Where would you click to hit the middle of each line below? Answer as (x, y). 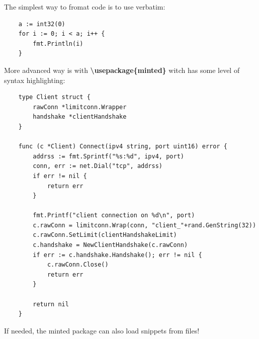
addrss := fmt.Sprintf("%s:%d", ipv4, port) (108, 156)
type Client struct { (54, 97)
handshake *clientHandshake (80, 117)
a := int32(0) (42, 24)
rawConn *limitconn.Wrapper (80, 107)
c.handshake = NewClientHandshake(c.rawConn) (110, 245)
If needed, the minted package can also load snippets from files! (102, 330)
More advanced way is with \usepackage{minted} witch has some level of (122, 70)
